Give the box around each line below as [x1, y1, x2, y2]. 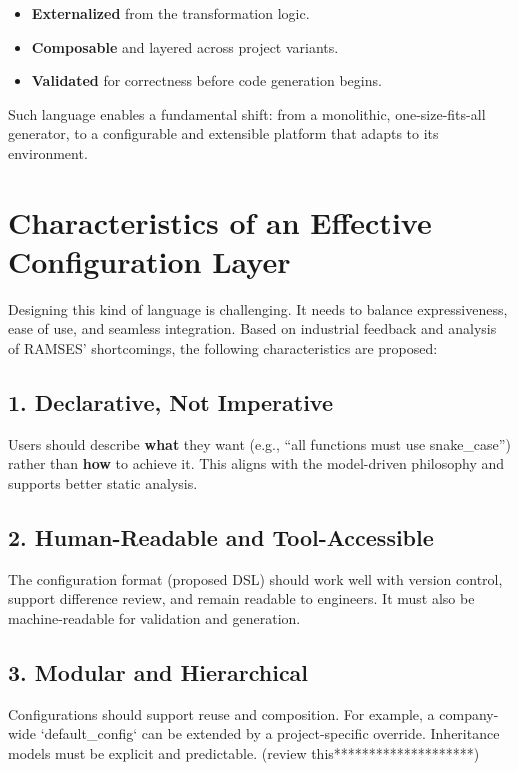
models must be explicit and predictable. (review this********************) [8, 743, 480, 764]
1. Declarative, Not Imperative [8, 387, 333, 418]
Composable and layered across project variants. [31, 36, 339, 57]
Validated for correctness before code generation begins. [31, 70, 382, 91]
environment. [8, 142, 88, 163]
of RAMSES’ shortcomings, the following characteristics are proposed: [8, 338, 438, 359]
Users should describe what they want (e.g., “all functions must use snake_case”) [8, 433, 511, 454]
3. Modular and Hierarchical [8, 657, 309, 688]
